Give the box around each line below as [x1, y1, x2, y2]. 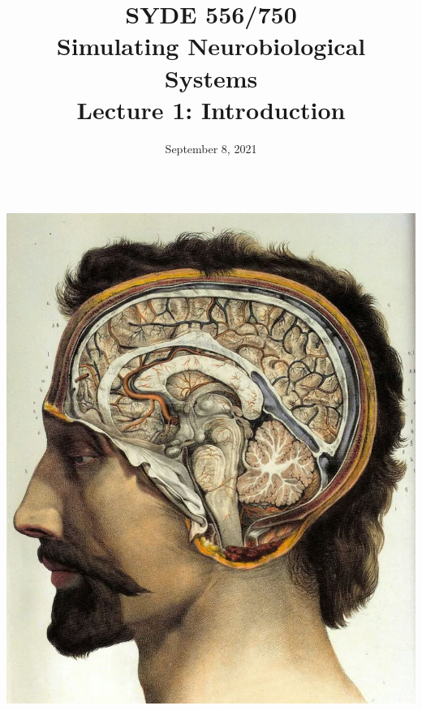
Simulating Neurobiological [56, 29, 366, 62]
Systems [164, 61, 258, 94]
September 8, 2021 [165, 139, 257, 156]
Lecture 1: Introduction [76, 92, 346, 126]
